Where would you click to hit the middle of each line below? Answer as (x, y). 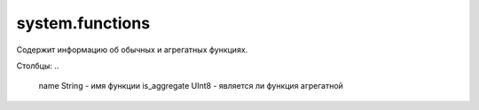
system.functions (83, 23)
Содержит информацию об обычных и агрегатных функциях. (132, 50)
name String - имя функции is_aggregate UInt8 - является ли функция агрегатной (191, 86)
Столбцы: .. (38, 66)
